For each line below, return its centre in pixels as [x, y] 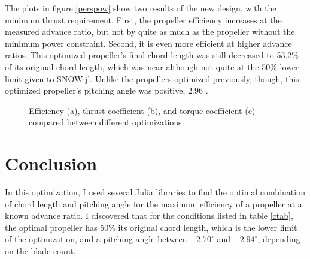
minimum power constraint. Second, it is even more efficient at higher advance [148, 43]
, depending [279, 239]
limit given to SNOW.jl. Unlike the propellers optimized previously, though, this [152, 78]
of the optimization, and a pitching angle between [96, 239]
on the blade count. [40, 251]
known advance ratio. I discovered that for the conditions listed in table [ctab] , [149, 216]
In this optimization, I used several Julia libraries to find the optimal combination [155, 192]
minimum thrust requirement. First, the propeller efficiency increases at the [143, 19]
